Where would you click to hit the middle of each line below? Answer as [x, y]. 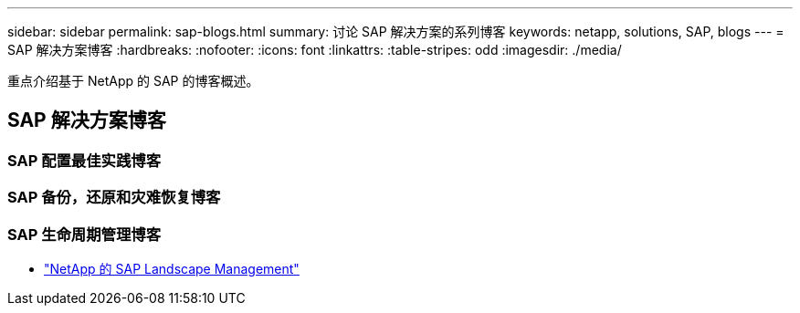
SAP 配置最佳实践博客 [84, 160]
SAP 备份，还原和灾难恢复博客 [114, 198]
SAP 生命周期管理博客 [84, 234]
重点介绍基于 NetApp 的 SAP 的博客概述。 [133, 81]
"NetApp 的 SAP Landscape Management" [172, 268]
